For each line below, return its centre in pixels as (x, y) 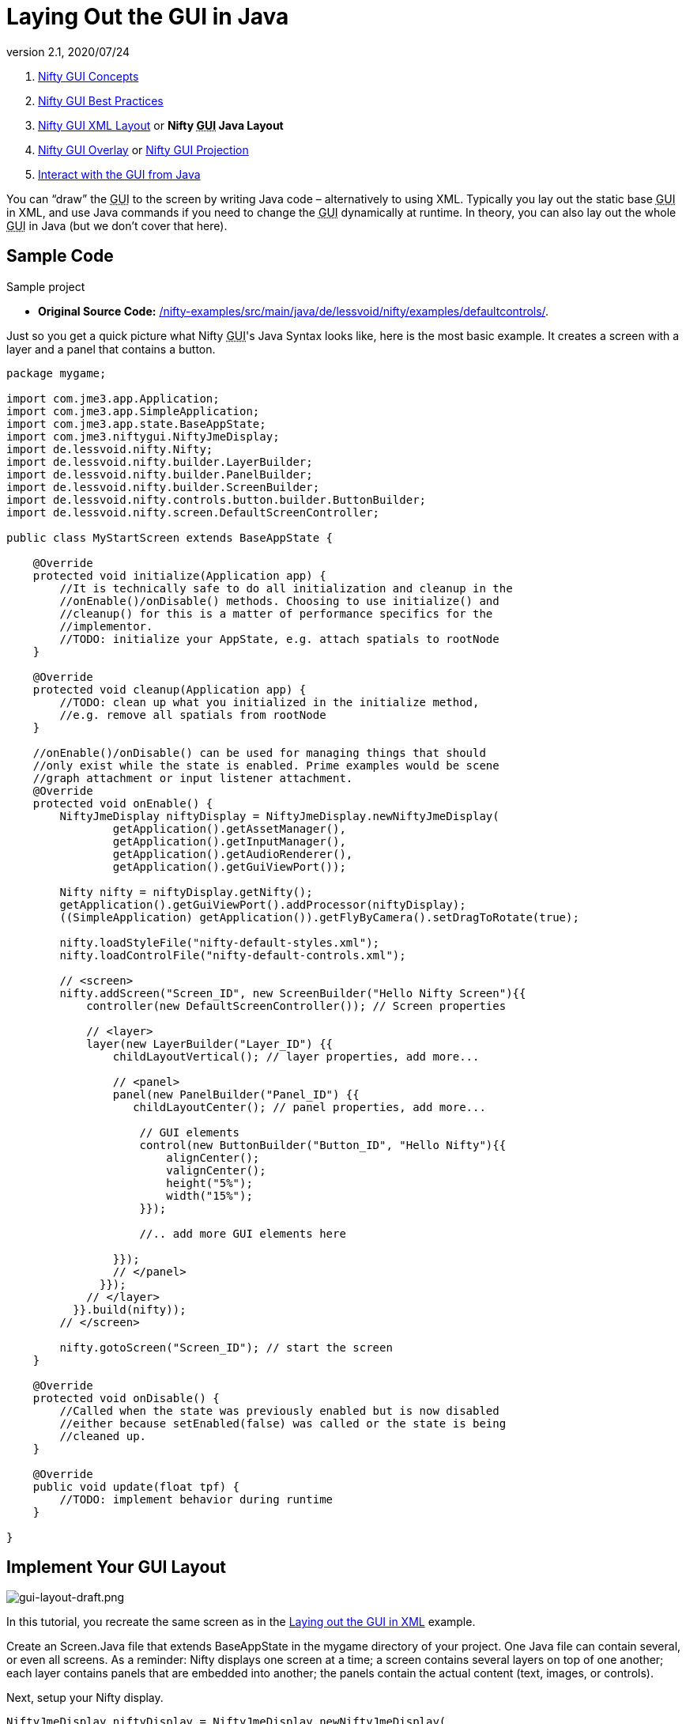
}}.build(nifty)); (130, 1309)
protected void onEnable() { (123, 803)
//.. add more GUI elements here (243, 1233)
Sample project (46, 286)
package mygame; (57, 373)
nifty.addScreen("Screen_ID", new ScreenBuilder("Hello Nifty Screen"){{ (293, 993)
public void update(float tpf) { (136, 1486)
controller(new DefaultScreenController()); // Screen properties (296, 1006)
